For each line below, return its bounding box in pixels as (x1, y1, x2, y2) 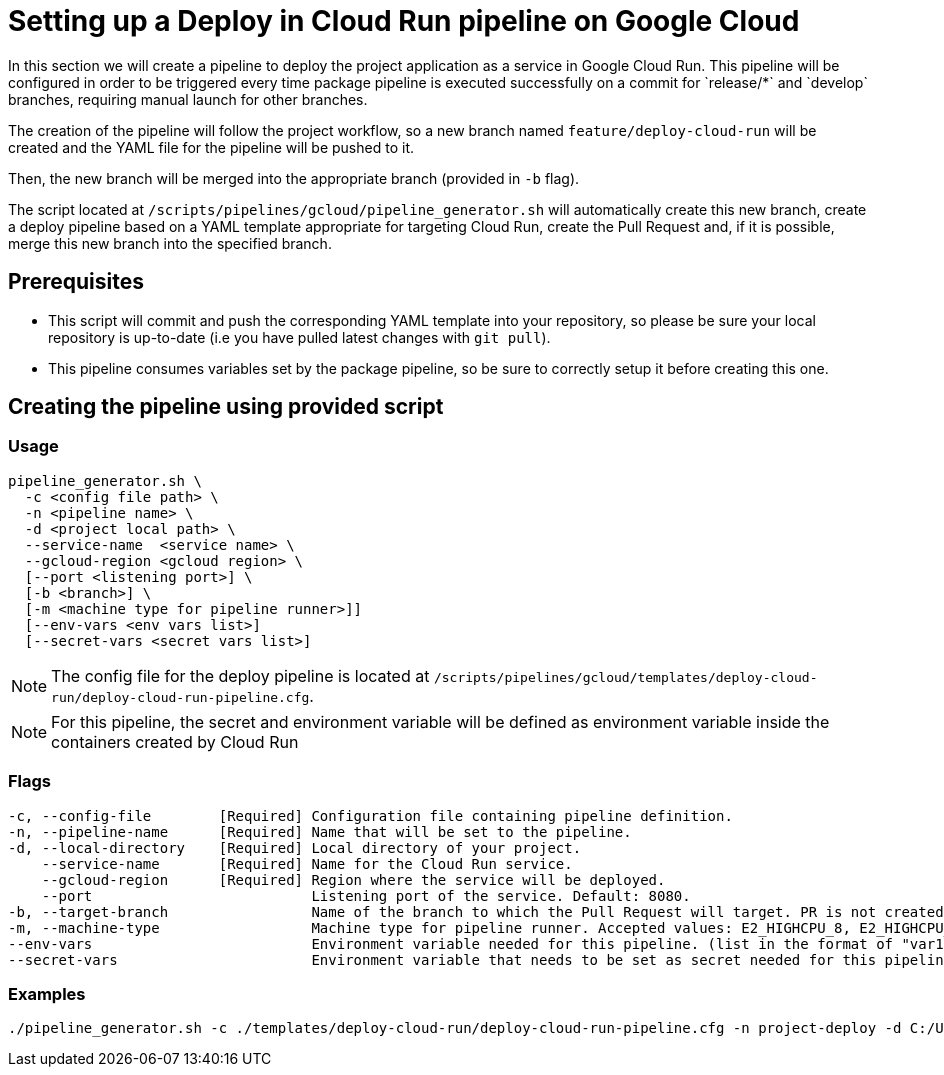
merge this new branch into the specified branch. (8, 234, 332, 252)
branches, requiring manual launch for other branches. (8, 90, 368, 108)
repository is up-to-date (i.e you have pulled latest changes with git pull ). (48, 328, 551, 346)
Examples (8, 983, 86, 1004)
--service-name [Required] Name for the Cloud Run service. (41, 855, 573, 872)
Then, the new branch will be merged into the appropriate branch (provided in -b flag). (8, 169, 580, 187)
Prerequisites (8, 269, 144, 295)
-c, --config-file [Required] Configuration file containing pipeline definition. (8, 807, 733, 824)
